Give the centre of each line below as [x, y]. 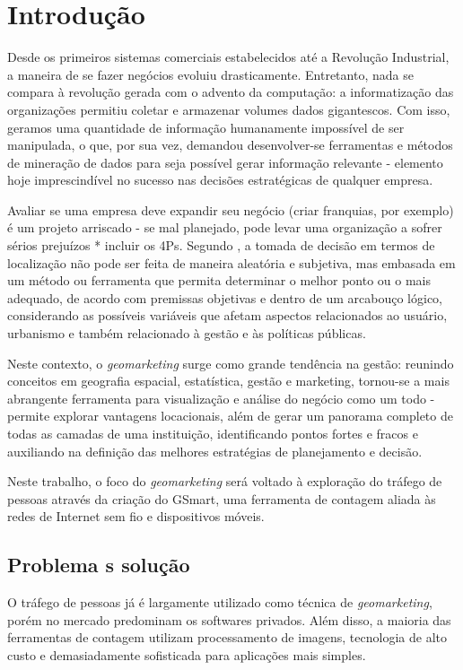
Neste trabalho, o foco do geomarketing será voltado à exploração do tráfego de [225, 481]
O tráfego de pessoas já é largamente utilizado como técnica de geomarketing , [220, 602]
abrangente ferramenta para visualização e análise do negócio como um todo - [221, 398]
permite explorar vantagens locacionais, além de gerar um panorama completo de [230, 416]
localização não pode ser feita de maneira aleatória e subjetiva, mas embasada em [231, 262]
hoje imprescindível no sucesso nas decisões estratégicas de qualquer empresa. [220, 180]
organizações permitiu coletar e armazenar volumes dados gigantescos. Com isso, [229, 109]
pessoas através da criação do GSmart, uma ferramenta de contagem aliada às [222, 498]
